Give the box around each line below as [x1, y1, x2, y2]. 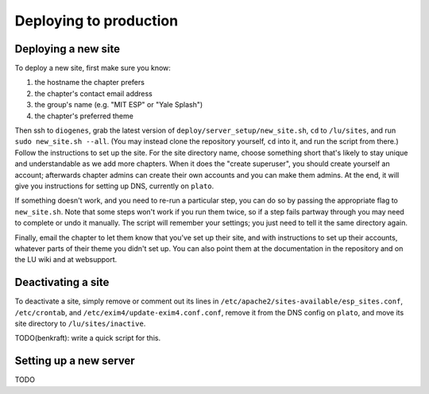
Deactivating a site [14, 276, 110, 289]
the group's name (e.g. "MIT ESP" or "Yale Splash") [34, 100, 203, 110]
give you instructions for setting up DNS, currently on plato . [14, 181, 214, 191]
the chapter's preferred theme [34, 111, 134, 121]
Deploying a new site [14, 42, 121, 56]
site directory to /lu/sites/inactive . [14, 319, 146, 328]
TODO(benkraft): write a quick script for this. [14, 334, 161, 343]
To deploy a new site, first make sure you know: [14, 64, 171, 73]
